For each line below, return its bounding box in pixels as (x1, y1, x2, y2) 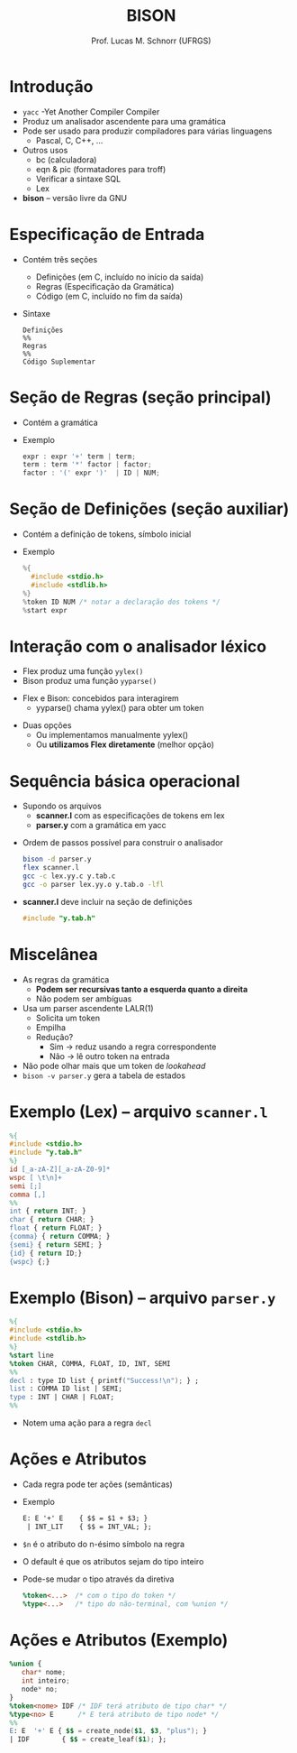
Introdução (9, 76, 94, 97)
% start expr (22, 605, 67, 614)
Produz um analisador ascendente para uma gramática (22, 115, 227, 126)
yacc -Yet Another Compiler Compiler (22, 106, 160, 117)
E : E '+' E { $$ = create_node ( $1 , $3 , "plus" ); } (9, 1727, 207, 1736)
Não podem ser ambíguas (35, 993, 132, 1004)
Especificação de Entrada (9, 224, 205, 244)
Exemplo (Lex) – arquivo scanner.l (9, 1102, 268, 1121)
